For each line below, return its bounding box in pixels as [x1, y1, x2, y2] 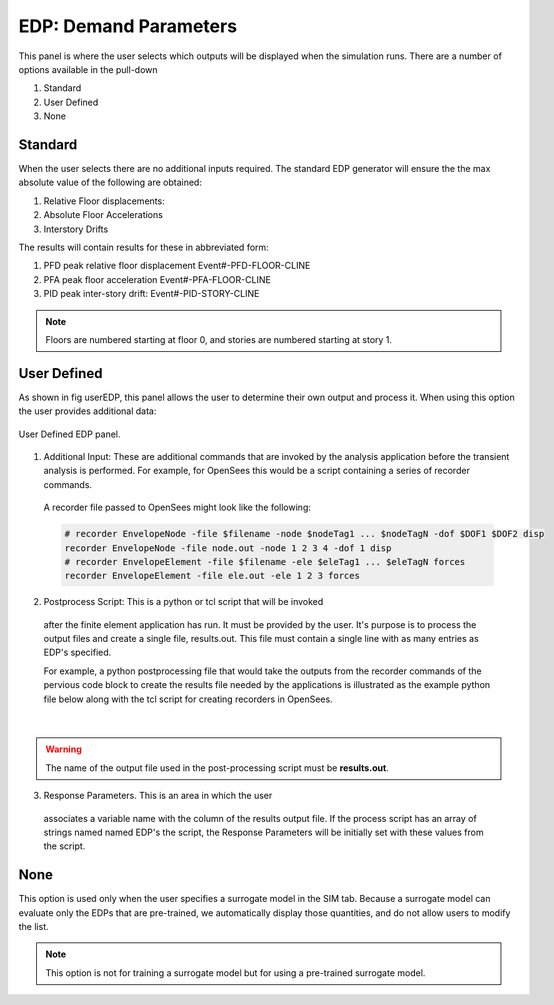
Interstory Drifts [43, 223, 109, 235]
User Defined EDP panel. [18, 428, 121, 440]
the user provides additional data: [18, 405, 157, 417]
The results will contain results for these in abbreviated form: [18, 241, 269, 253]
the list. [18, 921, 49, 933]
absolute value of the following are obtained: [18, 176, 202, 189]
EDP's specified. [43, 646, 112, 659]
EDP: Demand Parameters [18, 15, 238, 37]
